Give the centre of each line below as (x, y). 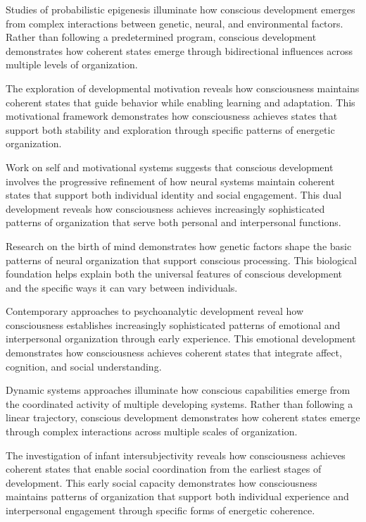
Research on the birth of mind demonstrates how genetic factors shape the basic (179, 246)
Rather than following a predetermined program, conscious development (161, 37)
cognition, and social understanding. (84, 366)
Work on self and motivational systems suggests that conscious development (170, 167)
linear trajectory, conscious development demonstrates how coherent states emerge (183, 417)
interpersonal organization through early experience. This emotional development (181, 338)
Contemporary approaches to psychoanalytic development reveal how (155, 311)
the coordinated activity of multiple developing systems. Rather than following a (179, 403)
